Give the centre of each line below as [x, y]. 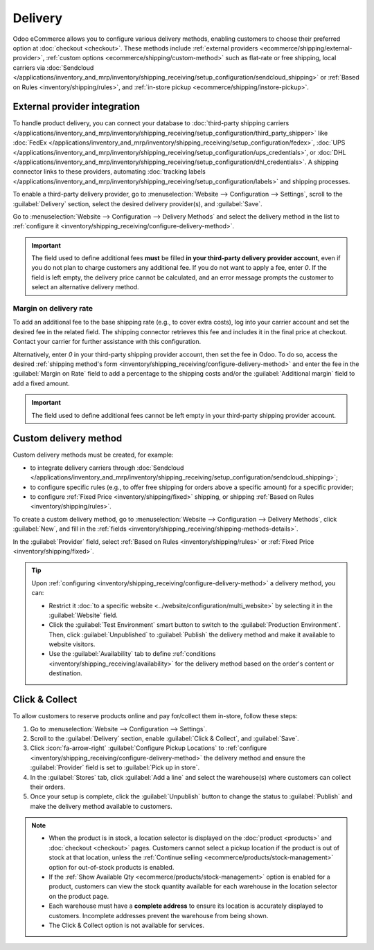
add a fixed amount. [41, 383]
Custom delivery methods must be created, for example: [93, 455]
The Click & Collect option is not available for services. [126, 925]
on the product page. [79, 896]
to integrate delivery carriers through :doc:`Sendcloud [107, 468]
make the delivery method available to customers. [101, 806]
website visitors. [72, 644]
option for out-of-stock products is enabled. [112, 867]
